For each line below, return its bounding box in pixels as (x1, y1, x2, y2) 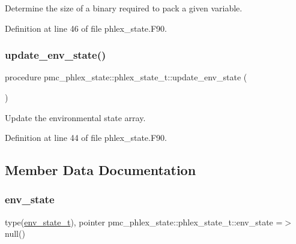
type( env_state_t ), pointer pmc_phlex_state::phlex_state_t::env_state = (5, 215, 283, 228)
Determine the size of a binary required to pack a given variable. (5, 2, 243, 14)
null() (5, 227, 25, 240)
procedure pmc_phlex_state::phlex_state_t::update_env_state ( (5, 71, 247, 83)
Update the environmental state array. (5, 111, 146, 123)
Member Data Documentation (5, 161, 196, 179)
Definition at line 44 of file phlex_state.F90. (5, 131, 167, 144)
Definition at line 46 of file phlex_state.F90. (5, 22, 167, 34)
